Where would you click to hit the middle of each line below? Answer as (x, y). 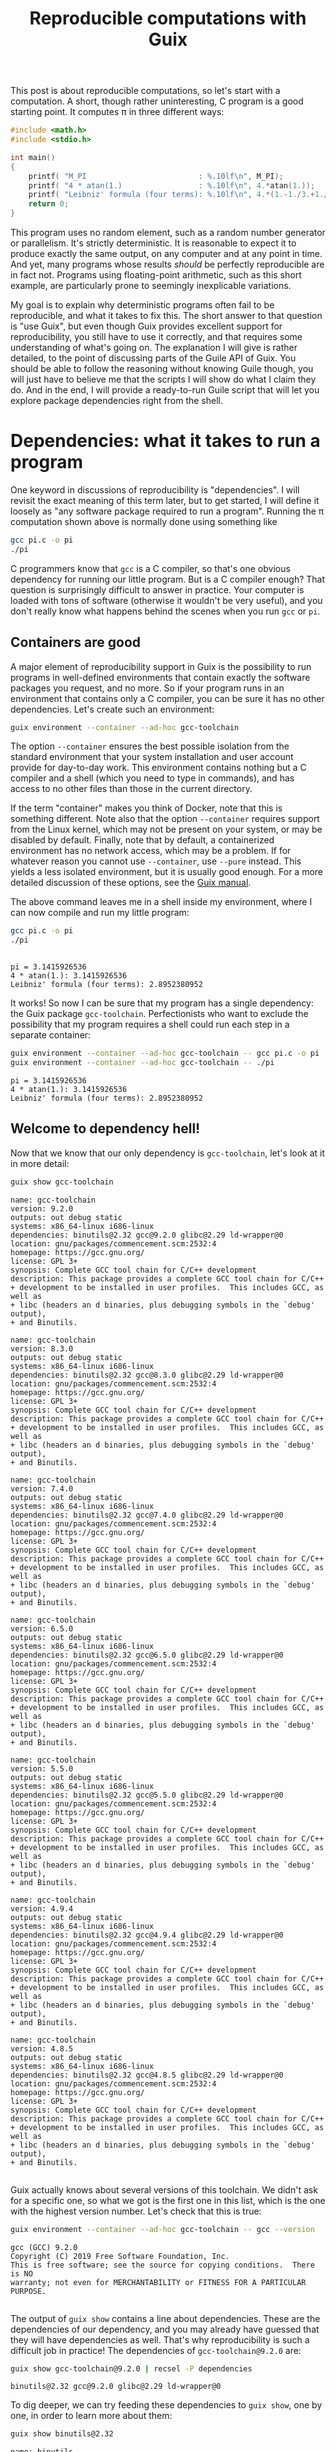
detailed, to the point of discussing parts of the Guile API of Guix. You (153, 358)
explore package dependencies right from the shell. (117, 401)
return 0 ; (49, 204)
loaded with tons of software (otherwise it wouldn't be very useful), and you (166, 600)
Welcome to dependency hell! (105, 1128)
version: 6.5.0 (42, 1628)
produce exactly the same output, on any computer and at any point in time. (166, 254)
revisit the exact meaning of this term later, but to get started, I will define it (165, 500)
